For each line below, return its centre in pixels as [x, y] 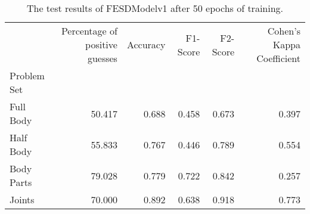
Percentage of [89, 31]
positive [101, 44]
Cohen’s [284, 31]
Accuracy [146, 44]
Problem [27, 75]
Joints [22, 199]
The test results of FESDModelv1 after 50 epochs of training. [155, 8]
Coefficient [278, 58]
